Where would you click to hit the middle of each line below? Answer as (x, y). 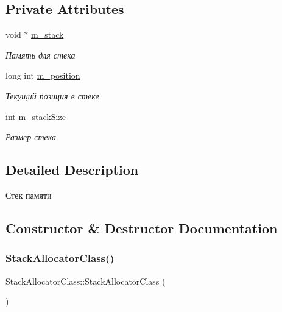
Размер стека (31, 137)
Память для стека (41, 55)
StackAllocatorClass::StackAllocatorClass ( (86, 281)
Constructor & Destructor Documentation (142, 228)
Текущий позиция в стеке (52, 95)
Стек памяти (29, 195)
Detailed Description (72, 170)
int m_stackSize (36, 116)
